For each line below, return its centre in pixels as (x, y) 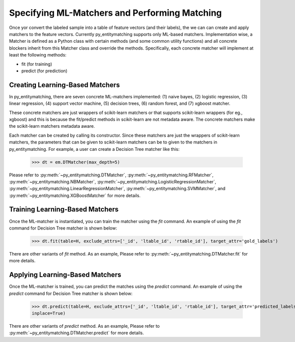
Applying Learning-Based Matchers (65, 275)
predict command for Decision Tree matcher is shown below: (71, 293)
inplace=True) (49, 313)
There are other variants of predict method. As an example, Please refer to (84, 326)
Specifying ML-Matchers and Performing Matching (116, 13)
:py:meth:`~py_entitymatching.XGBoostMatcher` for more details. (75, 195)
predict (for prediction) (44, 71)
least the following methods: (38, 55)
